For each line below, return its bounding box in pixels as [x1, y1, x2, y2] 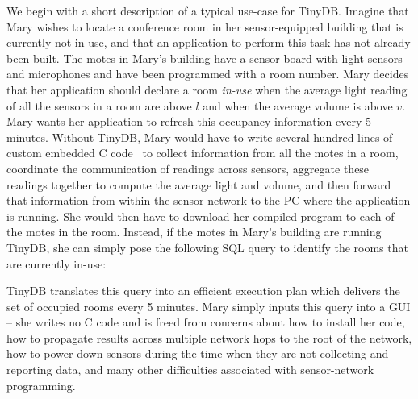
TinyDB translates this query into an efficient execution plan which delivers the [6, 282, 400, 299]
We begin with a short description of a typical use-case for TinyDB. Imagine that [6, 2, 409, 19]
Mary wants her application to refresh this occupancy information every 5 [6, 113, 371, 130]
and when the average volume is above [203, 97, 393, 114]
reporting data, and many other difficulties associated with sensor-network [6, 361, 374, 378]
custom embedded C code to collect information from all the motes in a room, [6, 144, 399, 161]
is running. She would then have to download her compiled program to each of [6, 207, 395, 224]
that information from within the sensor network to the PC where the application [6, 192, 411, 209]
